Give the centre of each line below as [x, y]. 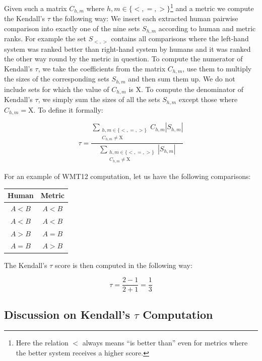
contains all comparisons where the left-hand [180, 38]
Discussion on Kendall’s [67, 314]
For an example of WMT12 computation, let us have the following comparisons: [127, 176]
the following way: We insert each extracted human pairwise [145, 18]
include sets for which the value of [57, 89]
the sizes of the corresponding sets [57, 79]
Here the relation [42, 343]
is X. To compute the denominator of [186, 89]
